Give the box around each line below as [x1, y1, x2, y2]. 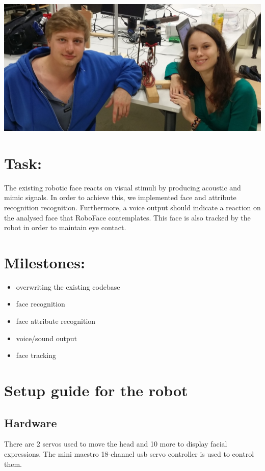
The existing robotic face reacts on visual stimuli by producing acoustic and [4, 182, 241, 192]
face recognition [16, 298, 65, 309]
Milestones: [4, 252, 85, 272]
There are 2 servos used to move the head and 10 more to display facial [4, 438, 227, 449]
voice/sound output [16, 333, 77, 343]
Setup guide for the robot [4, 380, 188, 401]
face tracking [16, 350, 57, 361]
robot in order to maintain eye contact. [4, 222, 126, 233]
